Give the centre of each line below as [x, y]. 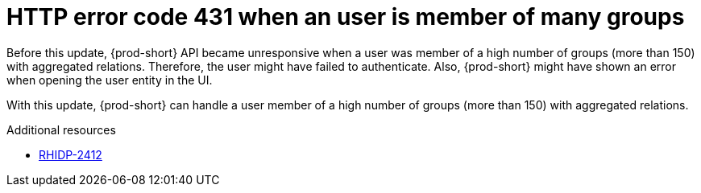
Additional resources [61, 129]
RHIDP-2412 [71, 154]
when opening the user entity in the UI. [110, 80]
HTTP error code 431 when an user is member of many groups [346, 17]
